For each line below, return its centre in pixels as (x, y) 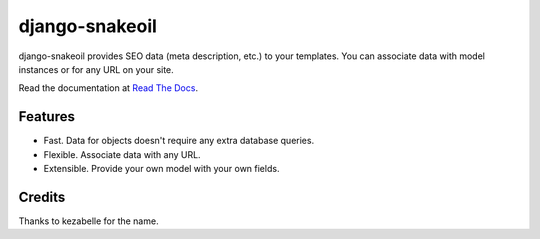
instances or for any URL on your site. (96, 69)
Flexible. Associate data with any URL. (122, 154)
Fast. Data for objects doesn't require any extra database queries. (179, 141)
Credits (42, 196)
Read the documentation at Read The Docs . (108, 88)
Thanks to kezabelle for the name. (88, 221)
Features (46, 116)
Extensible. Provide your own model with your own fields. (161, 169)
